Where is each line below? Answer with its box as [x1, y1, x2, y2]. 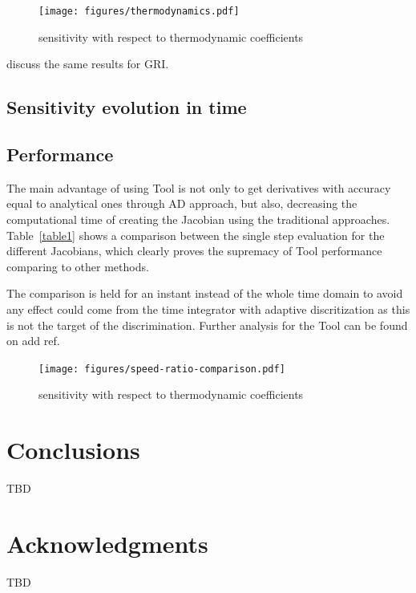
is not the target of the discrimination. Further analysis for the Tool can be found [6, 316, 408, 333]
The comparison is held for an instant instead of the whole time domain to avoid [6, 285, 403, 302]
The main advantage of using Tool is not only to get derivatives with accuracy [6, 179, 391, 196]
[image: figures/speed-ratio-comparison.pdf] [38, 363, 285, 375]
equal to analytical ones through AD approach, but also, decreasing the [6, 195, 357, 212]
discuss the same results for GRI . [6, 55, 169, 72]
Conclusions [6, 433, 140, 466]
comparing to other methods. [6, 258, 149, 274]
